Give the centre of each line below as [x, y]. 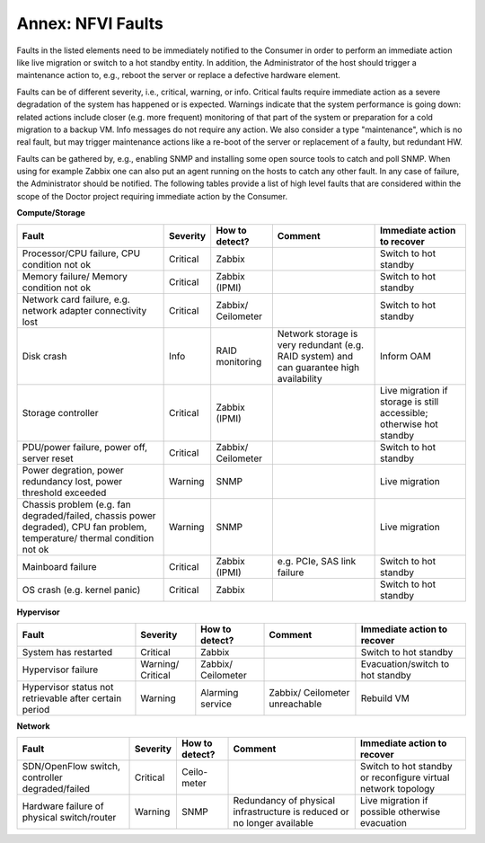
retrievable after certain [72, 698]
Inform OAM [406, 356]
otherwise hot [410, 424]
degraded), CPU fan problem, [84, 527]
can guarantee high [318, 367]
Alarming [220, 693]
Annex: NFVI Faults [90, 23]
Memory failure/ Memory [75, 276]
